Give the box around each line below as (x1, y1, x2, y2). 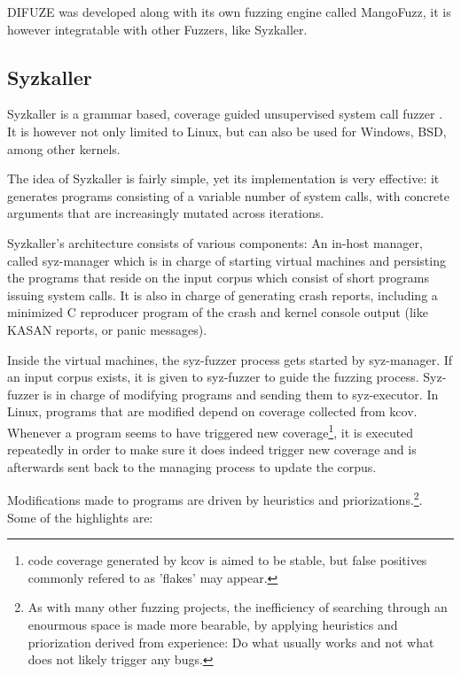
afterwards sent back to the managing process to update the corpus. (7, 457, 377, 476)
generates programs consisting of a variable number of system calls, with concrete (7, 186, 449, 205)
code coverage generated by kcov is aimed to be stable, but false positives (27, 551, 427, 569)
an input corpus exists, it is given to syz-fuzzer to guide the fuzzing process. (7, 368, 419, 386)
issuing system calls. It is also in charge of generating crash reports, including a (7, 285, 438, 304)
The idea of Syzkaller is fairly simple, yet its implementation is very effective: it (7, 169, 440, 188)
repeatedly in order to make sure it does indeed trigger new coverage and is (7, 440, 417, 459)
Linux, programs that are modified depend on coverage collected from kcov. (7, 402, 418, 421)
